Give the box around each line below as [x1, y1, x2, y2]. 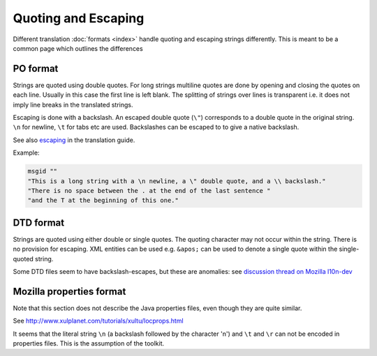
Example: [13, 148, 40, 157]
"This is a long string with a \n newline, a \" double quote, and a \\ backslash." [27, 177, 326, 185]
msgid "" [27, 167, 58, 176]
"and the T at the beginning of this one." [27, 196, 179, 205]
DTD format [13, 217, 65, 229]
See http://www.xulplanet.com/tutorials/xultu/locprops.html [13, 317, 184, 325]
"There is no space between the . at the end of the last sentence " [27, 187, 271, 194]
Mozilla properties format [13, 286, 126, 297]
